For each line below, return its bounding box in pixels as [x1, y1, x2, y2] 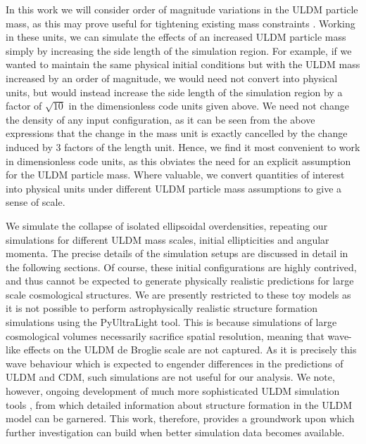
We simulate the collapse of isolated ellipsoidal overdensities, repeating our [6, 218, 328, 233]
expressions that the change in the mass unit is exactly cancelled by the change [6, 126, 348, 141]
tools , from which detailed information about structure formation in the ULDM [6, 397, 352, 412]
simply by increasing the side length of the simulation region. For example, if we [6, 43, 352, 58]
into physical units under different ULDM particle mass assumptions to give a [6, 181, 342, 195]
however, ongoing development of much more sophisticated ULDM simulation [6, 384, 340, 398]
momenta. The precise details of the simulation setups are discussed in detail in [6, 246, 348, 261]
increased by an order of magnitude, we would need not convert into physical [6, 70, 338, 85]
